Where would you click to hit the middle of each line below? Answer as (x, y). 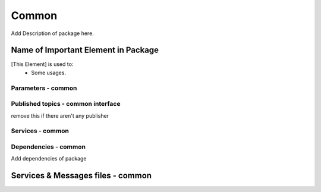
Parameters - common (44, 88)
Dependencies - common (48, 147)
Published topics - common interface (66, 104)
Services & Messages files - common (81, 176)
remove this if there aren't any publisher (60, 115)
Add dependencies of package (49, 159)
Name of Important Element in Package (85, 50)
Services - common (40, 131)
